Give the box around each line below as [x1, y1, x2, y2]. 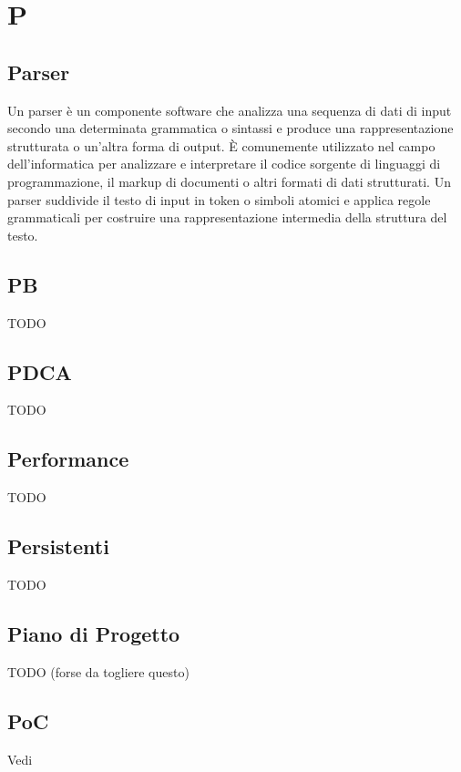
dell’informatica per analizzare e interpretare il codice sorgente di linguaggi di [7, 154, 441, 173]
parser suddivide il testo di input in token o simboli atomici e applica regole [7, 190, 431, 209]
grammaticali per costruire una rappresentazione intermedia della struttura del [7, 208, 447, 227]
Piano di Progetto [7, 619, 180, 647]
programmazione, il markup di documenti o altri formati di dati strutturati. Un [7, 171, 451, 190]
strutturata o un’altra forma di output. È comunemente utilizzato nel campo [7, 136, 435, 155]
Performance [7, 445, 129, 473]
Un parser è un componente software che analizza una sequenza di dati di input [7, 100, 452, 119]
